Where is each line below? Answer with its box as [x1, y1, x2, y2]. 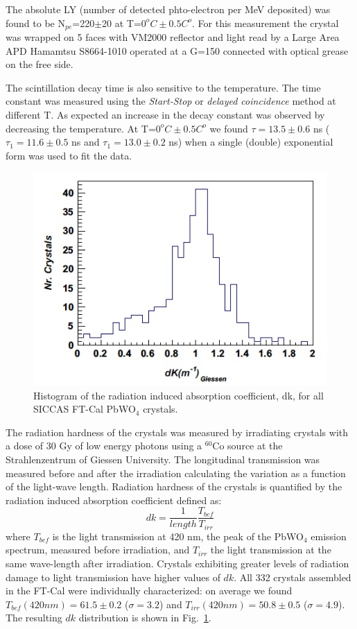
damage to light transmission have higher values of [6, 569, 220, 584]
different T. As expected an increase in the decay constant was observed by [6, 107, 325, 122]
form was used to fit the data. [6, 148, 132, 162]
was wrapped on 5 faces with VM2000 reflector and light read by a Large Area [6, 30, 340, 44]
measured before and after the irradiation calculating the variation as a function [6, 465, 346, 480]
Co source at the [212, 438, 283, 453]
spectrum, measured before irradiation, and [6, 542, 190, 557]
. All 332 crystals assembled [234, 569, 351, 584]
